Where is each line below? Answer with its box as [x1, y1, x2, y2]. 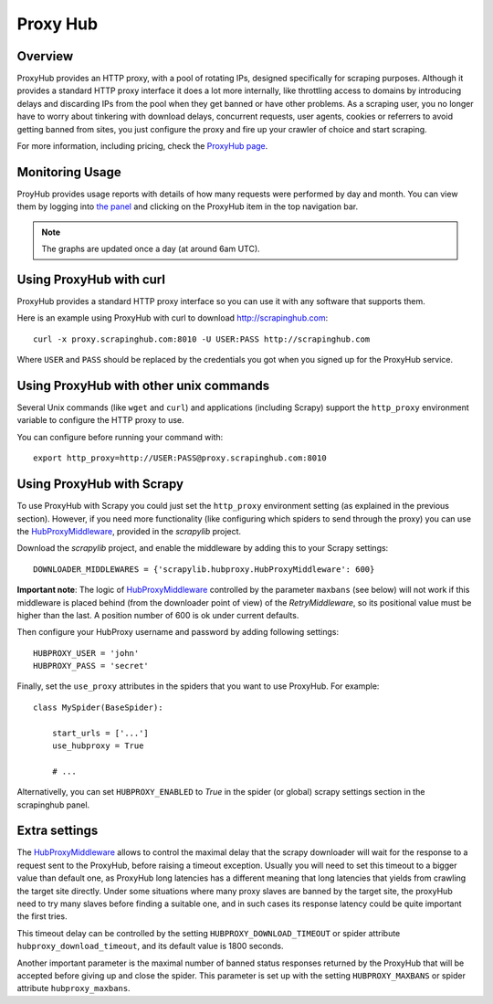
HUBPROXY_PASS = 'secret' [33, 661, 150, 671]
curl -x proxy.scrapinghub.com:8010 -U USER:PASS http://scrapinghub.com [33, 333, 371, 344]
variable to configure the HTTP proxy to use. [16, 415, 184, 426]
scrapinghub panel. [16, 799, 90, 810]
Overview [16, 48, 74, 64]
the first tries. [16, 911, 68, 922]
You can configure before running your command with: [16, 431, 224, 442]
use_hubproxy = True [51, 741, 144, 751]
